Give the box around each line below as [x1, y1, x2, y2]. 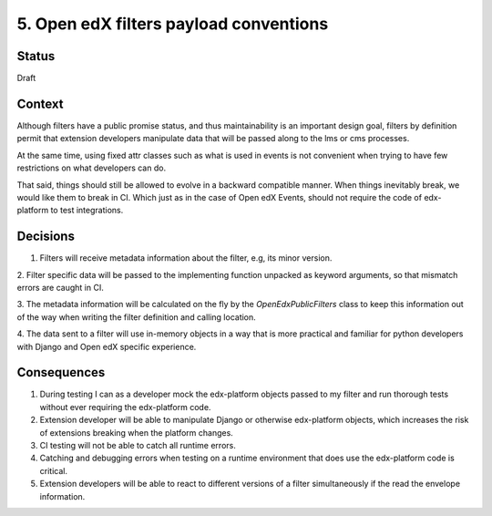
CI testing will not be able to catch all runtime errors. [39, 440, 236, 451]
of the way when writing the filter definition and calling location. [16, 311, 257, 323]
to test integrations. [50, 205, 124, 216]
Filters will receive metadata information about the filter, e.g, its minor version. [39, 253, 333, 263]
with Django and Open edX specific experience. [16, 341, 197, 352]
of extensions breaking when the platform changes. [39, 427, 234, 438]
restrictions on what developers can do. [16, 162, 167, 173]
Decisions [16, 229, 75, 244]
